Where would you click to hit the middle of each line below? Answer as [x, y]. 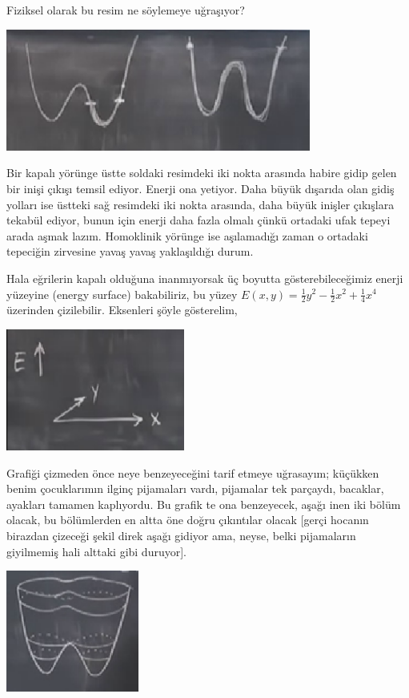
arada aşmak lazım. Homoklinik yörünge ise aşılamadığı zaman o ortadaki [187, 235]
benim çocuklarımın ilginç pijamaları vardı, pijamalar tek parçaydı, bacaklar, [195, 488]
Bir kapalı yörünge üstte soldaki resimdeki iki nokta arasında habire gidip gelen [202, 173]
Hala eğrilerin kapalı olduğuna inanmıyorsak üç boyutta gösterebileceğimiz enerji [205, 278]
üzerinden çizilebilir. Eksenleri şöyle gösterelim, [122, 310]
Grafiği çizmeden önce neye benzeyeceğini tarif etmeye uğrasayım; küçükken [193, 472]
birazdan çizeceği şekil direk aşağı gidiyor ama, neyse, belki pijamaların [181, 536]
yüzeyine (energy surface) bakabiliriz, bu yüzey [122, 294]
